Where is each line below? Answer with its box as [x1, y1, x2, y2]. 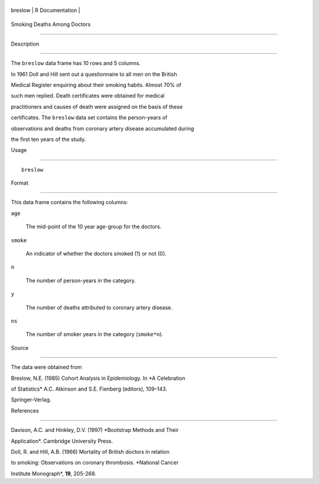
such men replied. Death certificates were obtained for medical [11, 92, 165, 99]
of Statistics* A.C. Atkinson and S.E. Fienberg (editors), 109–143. [11, 385, 168, 392]
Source [11, 344, 29, 351]
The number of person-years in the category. [25, 277, 136, 284]
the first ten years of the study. [11, 135, 86, 143]
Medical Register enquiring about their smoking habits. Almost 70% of [11, 81, 181, 88]
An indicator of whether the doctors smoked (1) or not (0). [25, 250, 167, 257]
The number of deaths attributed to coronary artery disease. [25, 304, 172, 311]
